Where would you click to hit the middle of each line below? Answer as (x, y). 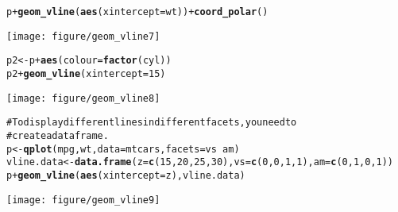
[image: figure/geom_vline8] (83, 98)
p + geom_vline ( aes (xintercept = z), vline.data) (126, 175)
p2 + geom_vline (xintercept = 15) (86, 73)
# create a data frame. (58, 135)
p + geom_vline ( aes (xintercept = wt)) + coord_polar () (137, 12)
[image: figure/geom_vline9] (83, 200)
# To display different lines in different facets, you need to (152, 123)
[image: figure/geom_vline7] (83, 36)
